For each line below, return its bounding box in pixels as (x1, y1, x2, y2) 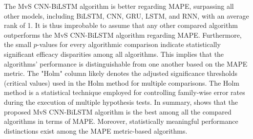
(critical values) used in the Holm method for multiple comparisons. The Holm (4, 77, 239, 88)
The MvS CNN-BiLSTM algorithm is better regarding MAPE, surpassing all (4, 1, 234, 11)
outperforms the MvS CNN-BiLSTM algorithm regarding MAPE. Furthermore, (4, 29, 242, 40)
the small (4, 39, 32, 49)
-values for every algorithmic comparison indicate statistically (37, 39, 221, 49)
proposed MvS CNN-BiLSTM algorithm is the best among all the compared (4, 106, 232, 116)
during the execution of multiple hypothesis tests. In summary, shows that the (4, 96, 238, 107)
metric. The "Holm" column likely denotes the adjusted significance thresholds (4, 68, 237, 78)
